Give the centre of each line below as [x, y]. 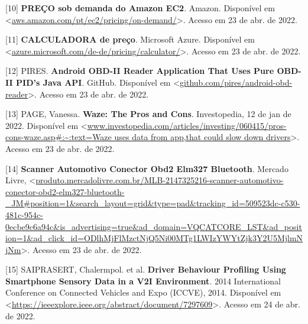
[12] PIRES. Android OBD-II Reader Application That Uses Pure [140, 71]
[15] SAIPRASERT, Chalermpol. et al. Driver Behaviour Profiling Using [146, 269]
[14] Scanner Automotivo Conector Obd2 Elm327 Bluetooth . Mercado [147, 168]
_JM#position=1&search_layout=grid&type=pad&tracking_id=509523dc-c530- [153, 203]
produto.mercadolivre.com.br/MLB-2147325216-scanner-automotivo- [160, 180]
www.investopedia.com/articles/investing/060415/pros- [187, 125]
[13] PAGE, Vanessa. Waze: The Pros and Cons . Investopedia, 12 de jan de [148, 114]
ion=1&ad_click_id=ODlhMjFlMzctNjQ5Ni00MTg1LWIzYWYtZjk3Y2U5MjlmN [154, 238]
